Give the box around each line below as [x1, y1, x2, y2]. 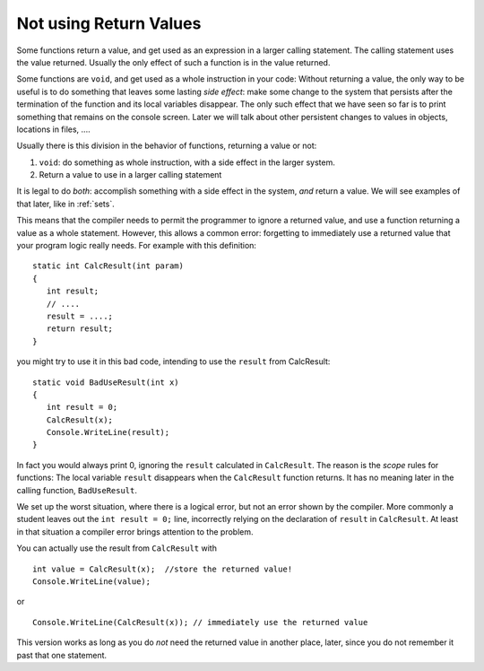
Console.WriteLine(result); [46, 427, 170, 438]
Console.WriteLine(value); [32, 577, 151, 587]
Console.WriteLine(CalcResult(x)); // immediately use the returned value [32, 617, 368, 627]
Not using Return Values [16, 13, 202, 33]
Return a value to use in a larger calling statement [39, 170, 222, 180]
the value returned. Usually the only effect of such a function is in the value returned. [16, 57, 331, 67]
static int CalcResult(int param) [32, 261, 184, 271]
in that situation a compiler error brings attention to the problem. [16, 526, 254, 537]
